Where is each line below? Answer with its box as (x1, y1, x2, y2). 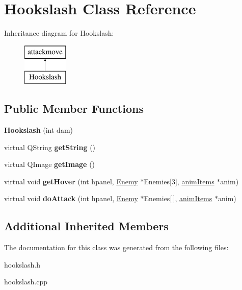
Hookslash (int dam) (4, 125, 73, 135)
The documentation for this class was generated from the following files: (4, 242, 229, 253)
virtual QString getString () (4, 141, 96, 152)
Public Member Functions (4, 101, 144, 116)
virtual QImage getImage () (4, 159, 95, 170)
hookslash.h (4, 259, 40, 270)
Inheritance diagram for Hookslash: (4, 28, 114, 38)
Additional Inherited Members (4, 218, 169, 234)
